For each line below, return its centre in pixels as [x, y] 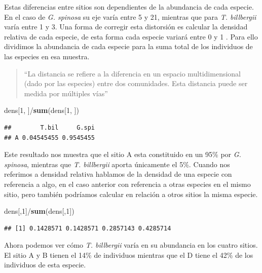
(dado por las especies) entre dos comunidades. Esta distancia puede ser [136, 83]
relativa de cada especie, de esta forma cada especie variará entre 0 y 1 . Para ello [131, 36]
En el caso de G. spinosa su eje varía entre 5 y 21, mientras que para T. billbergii [130, 16]
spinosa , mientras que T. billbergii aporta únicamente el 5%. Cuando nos [117, 164]
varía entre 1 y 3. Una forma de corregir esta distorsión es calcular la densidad [126, 27]
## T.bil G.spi [49, 127]
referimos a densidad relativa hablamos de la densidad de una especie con [118, 174]
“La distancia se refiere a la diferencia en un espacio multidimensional [133, 73]
